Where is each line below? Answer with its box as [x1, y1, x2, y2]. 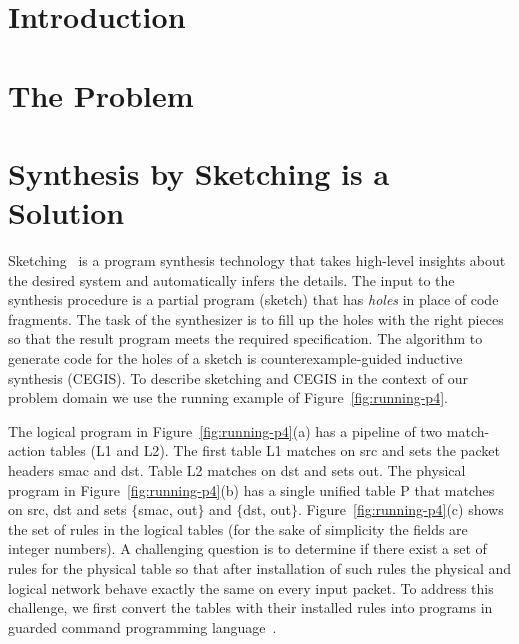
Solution [8, 192, 125, 233]
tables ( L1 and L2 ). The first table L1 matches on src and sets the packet [49, 440, 500, 461]
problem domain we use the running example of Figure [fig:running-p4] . [8, 387, 448, 408]
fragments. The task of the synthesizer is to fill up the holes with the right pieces [8, 308, 504, 329]
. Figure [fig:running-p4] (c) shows [297, 499, 504, 520]
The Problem [8, 74, 194, 115]
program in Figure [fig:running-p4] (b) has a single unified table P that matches [8, 479, 495, 500]
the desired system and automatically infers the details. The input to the [8, 269, 455, 290]
